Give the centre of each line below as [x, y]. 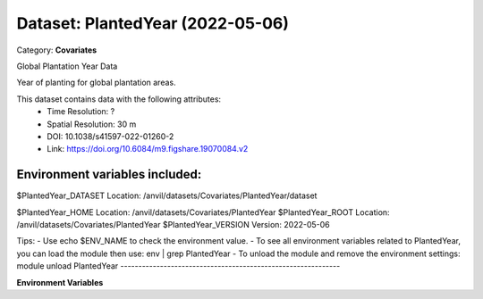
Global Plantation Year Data [67, 66]
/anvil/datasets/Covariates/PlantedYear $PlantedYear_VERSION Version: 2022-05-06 [173, 224]
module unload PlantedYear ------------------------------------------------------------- [178, 266]
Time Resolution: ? [81, 112]
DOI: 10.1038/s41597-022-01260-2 [110, 136]
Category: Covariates [57, 50]
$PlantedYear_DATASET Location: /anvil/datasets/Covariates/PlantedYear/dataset [167, 195]
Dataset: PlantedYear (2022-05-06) [153, 23]
